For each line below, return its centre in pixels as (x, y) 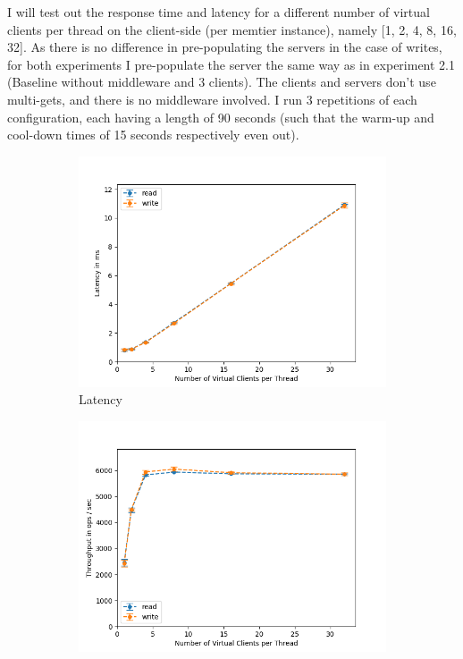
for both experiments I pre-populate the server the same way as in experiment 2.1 (231, 64)
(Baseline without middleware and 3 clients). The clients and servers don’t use (222, 82)
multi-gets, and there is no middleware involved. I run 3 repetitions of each (212, 99)
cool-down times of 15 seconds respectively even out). (153, 135)
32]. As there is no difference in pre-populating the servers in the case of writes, (225, 47)
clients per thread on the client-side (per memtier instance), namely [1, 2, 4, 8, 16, (232, 29)
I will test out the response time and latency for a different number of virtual (219, 12)
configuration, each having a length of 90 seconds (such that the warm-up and (221, 117)
